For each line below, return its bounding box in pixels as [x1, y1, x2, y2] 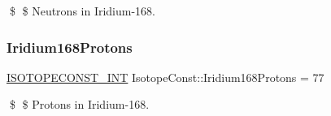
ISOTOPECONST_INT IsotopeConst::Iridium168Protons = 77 [7, 68, 324, 85]
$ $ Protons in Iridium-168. [9, 96, 150, 113]
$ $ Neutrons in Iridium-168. [9, 2, 156, 19]
